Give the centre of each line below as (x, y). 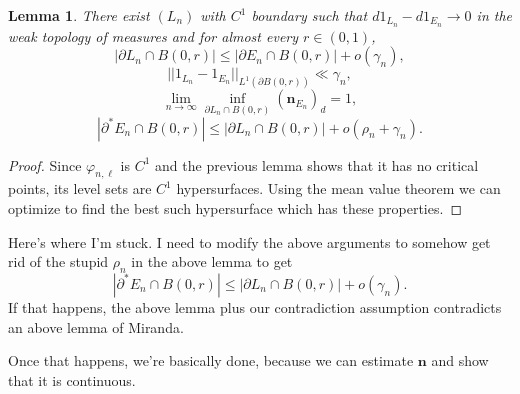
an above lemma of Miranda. (96, 326)
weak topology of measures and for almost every (153, 35)
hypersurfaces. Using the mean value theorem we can (338, 188)
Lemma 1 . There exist (79, 15)
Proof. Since (45, 164)
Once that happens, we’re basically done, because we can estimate (211, 360)
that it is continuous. (72, 379)
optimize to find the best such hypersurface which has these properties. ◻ (235, 207)
